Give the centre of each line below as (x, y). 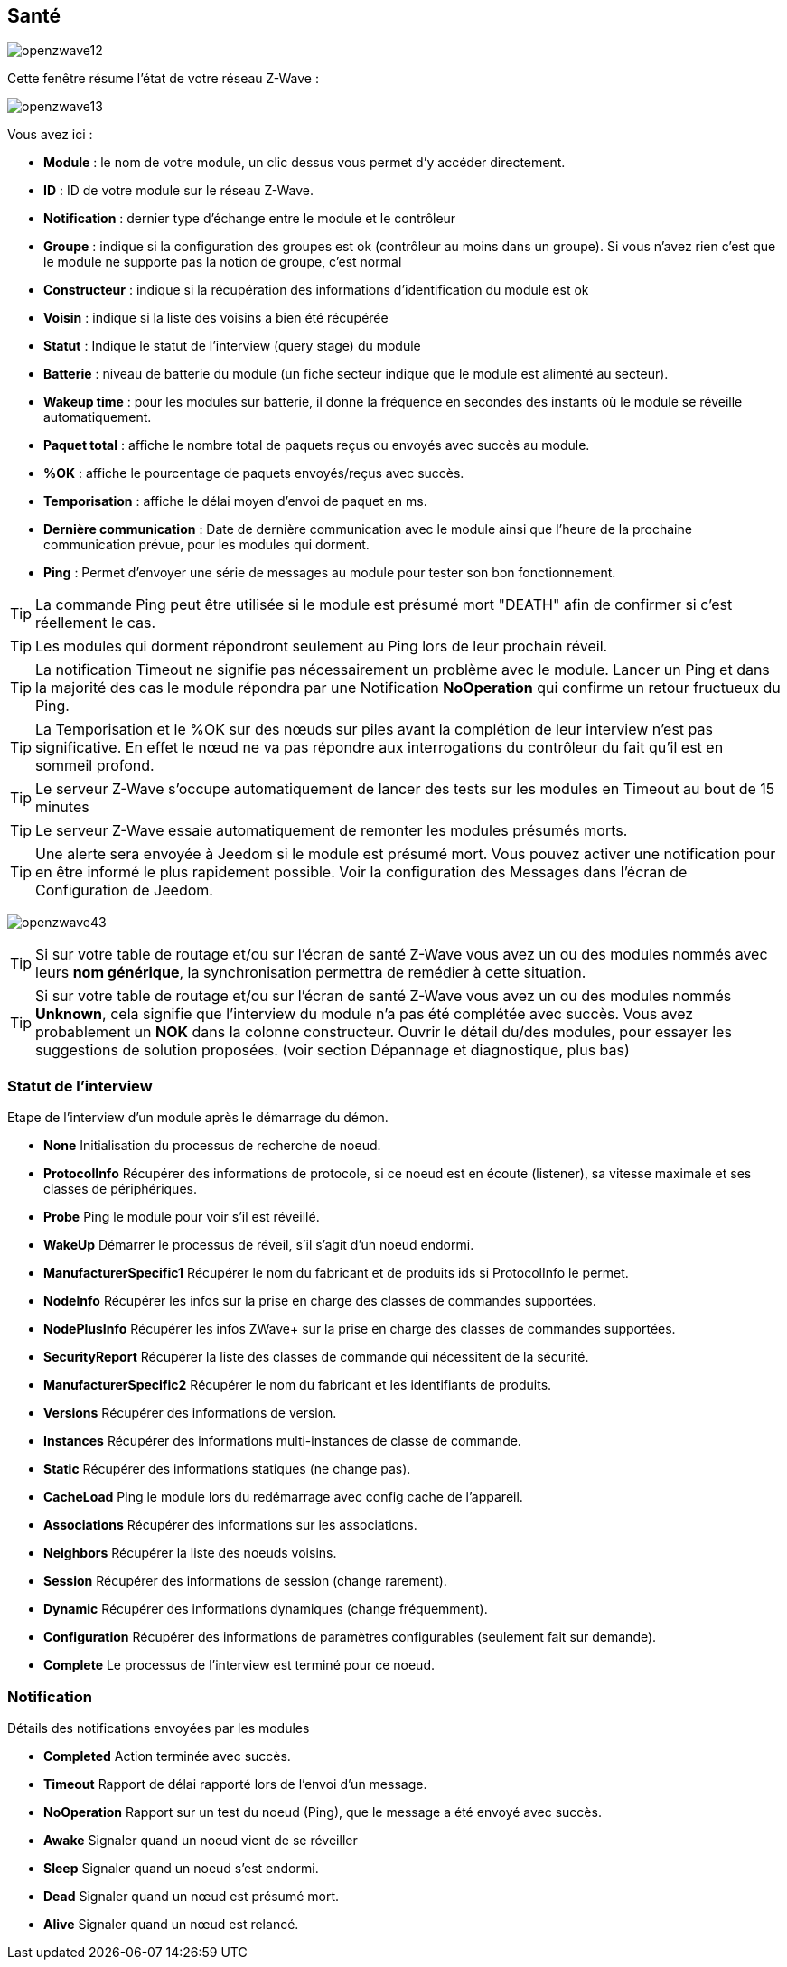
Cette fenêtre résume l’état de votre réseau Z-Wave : (163, 79)
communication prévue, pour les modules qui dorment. (206, 545)
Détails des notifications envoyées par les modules (159, 1728)
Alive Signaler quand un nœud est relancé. (171, 1924)
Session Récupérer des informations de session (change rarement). (245, 1581)
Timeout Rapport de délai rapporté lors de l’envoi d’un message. (235, 1784)
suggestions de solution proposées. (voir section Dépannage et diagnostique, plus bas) (333, 1050)
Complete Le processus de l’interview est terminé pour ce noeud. (239, 1665)
